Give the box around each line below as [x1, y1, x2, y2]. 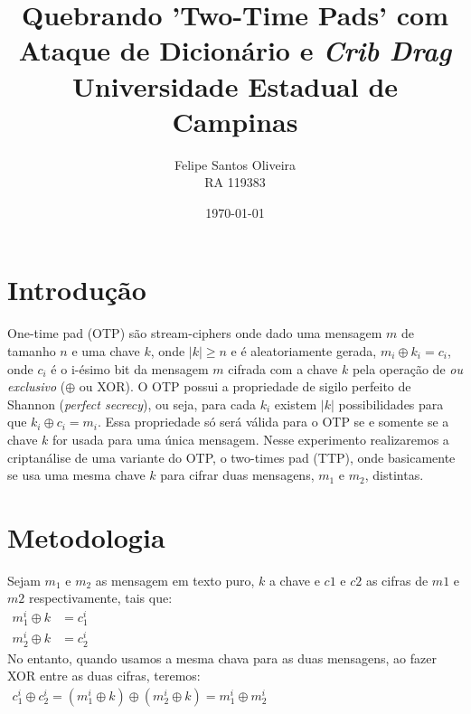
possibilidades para [338, 394, 444, 413]
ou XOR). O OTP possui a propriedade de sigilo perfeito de [79, 377, 411, 396]
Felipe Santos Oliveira [174, 155, 297, 174]
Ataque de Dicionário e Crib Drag [18, 32, 452, 70]
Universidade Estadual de [71, 67, 399, 104]
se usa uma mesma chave [7, 465, 146, 484]
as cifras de [365, 570, 429, 589]
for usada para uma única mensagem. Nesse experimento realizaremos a [52, 429, 449, 448]
